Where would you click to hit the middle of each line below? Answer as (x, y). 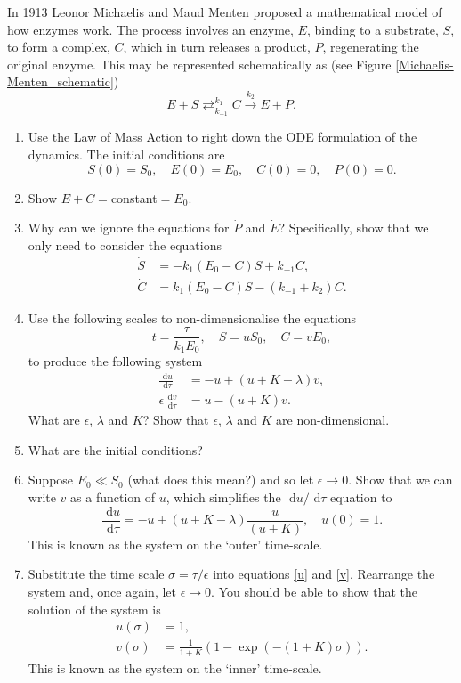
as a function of (113, 497)
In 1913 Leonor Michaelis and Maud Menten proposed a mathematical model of (225, 12)
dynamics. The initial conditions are (126, 154)
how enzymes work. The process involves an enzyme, (150, 29)
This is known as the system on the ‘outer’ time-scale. (175, 544)
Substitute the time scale (96, 574)
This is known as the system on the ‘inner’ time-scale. (175, 667)
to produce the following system (115, 360)
